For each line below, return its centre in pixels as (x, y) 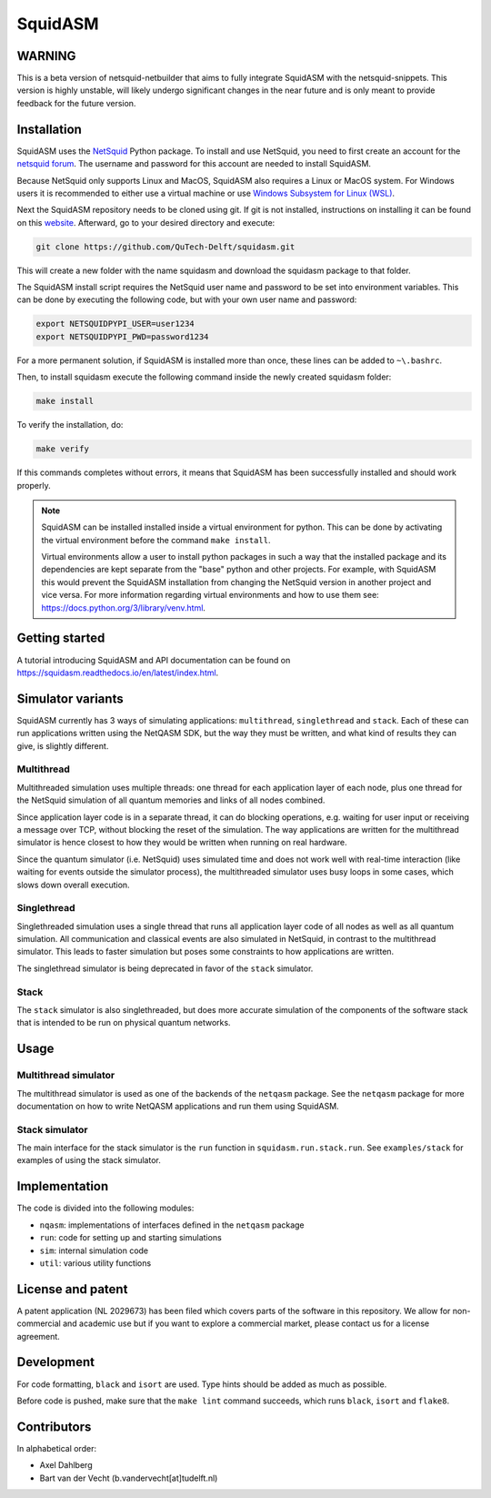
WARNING (46, 56)
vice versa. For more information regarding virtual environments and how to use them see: (210, 595)
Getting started (61, 638)
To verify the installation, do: (70, 425)
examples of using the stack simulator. (89, 1160)
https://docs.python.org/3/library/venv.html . (124, 607)
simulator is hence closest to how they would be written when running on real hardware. (182, 843)
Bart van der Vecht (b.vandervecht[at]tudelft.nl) (129, 1478)
